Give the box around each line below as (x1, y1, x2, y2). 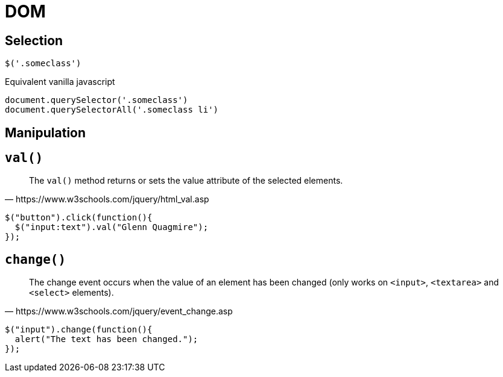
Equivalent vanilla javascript (5, 76, 115, 87)
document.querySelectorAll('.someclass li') (5, 105, 219, 115)
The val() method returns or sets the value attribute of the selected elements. (29, 175, 343, 186)
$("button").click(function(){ (5, 213, 153, 223)
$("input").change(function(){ (5, 325, 153, 335)
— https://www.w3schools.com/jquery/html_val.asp (5, 194, 209, 205)
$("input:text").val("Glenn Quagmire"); (14, 222, 209, 232)
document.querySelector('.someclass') (5, 95, 188, 105)
